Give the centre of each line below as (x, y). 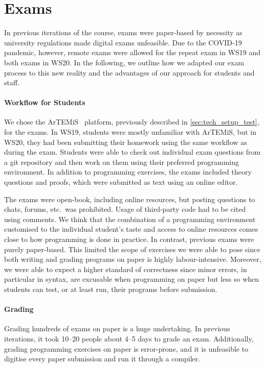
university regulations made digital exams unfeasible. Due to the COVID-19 (123, 42)
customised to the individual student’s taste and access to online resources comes (131, 229)
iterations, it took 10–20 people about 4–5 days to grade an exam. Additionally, (129, 338)
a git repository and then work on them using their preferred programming (122, 162)
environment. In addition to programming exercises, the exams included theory (128, 172)
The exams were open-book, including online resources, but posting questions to (130, 199)
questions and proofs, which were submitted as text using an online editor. (121, 182)
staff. (12, 82)
